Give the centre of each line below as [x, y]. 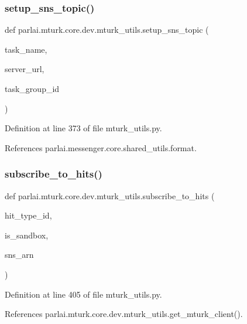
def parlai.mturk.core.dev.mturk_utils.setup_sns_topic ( [107, 30]
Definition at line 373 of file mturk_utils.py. [83, 128]
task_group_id [32, 88]
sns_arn [19, 255]
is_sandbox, [27, 235]
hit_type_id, [28, 215]
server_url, [25, 69]
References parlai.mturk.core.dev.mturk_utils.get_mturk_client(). [124, 314]
